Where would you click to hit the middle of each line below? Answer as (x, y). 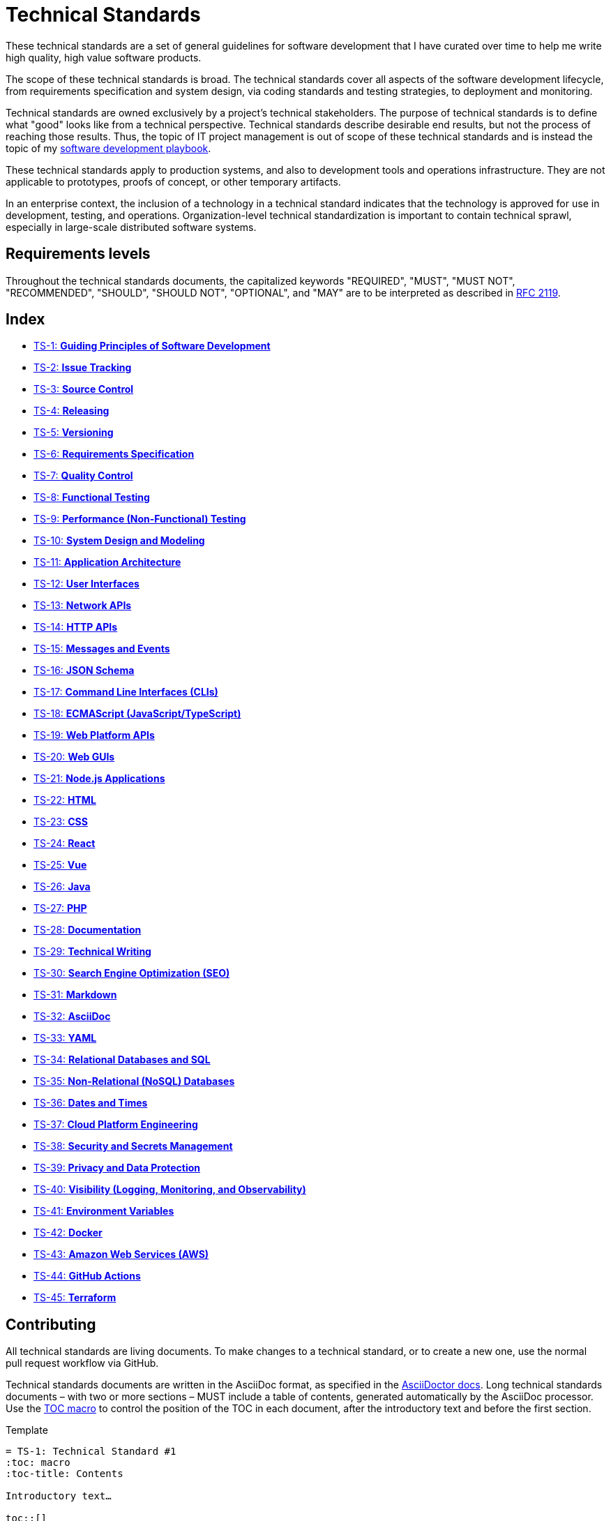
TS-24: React (65, 844)
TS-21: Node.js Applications (99, 779)
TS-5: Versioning (74, 433)
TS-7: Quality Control (83, 476)
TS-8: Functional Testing (92, 497)
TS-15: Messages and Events (102, 649)
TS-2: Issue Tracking (83, 368)
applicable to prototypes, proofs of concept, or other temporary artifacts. (173, 181)
